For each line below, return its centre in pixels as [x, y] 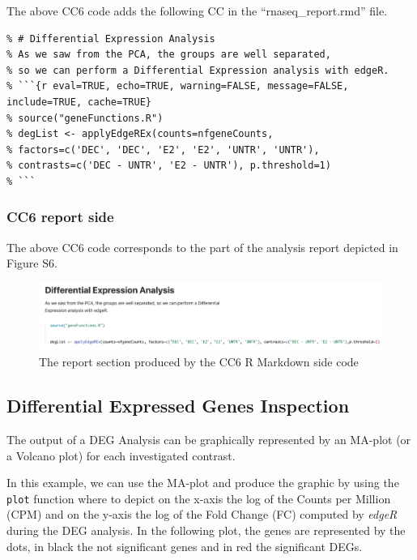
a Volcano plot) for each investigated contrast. [121, 455]
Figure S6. [32, 263]
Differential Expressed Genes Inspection [178, 406]
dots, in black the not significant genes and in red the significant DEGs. [185, 546]
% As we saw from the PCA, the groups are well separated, [169, 55]
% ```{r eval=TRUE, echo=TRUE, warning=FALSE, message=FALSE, [178, 86]
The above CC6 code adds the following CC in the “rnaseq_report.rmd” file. [197, 11]
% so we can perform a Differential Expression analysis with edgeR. [198, 70]
